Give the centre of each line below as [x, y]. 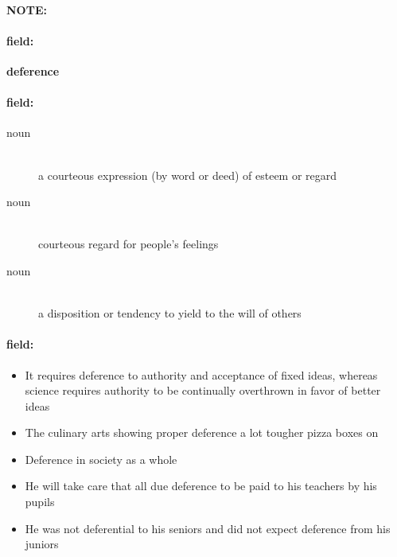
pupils [40, 502]
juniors [42, 544]
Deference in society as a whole [101, 459]
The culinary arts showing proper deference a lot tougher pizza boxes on [202, 432]
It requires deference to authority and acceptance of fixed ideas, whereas [201, 374]
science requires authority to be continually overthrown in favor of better [203, 390]
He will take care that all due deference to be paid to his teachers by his [201, 486]
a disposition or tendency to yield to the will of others [170, 313]
